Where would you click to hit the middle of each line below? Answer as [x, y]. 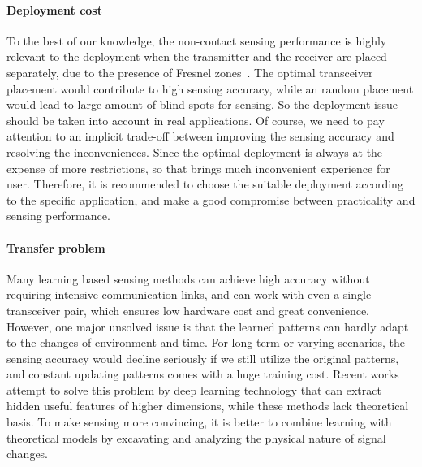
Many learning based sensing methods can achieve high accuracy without [188, 278]
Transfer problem [56, 247]
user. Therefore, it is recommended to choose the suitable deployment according [205, 184]
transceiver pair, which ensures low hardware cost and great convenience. [188, 310]
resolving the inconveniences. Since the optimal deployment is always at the [195, 151]
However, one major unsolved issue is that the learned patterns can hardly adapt [208, 326]
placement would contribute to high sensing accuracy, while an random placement [210, 88]
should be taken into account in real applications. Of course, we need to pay [196, 120]
